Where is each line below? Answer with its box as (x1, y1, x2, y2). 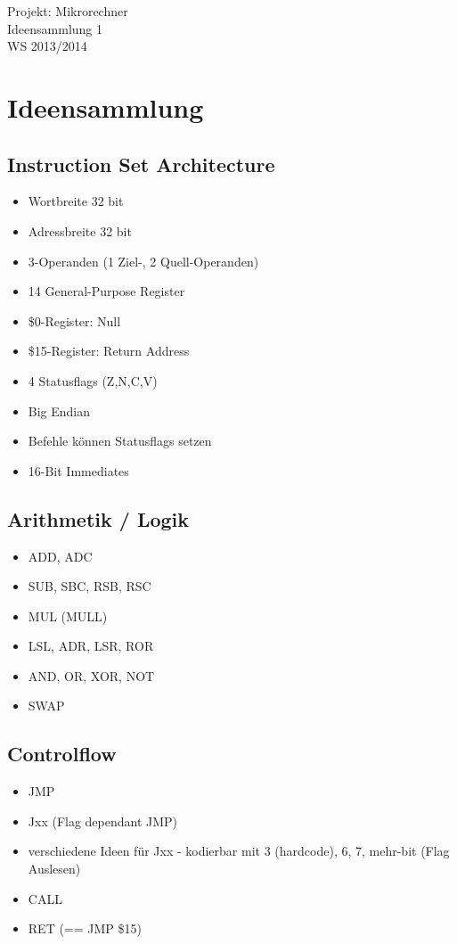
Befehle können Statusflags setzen (28, 431, 212, 450)
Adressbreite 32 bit (28, 221, 132, 240)
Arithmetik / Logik (7, 505, 190, 532)
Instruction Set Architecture (7, 150, 275, 177)
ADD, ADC (28, 546, 93, 565)
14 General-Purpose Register (28, 282, 185, 300)
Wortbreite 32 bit (28, 192, 124, 210)
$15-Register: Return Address (28, 341, 190, 360)
